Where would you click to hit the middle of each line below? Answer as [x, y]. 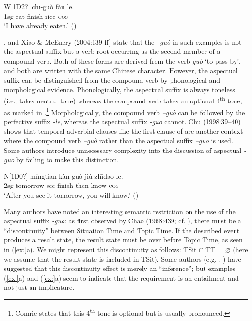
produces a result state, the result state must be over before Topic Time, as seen [123, 240]
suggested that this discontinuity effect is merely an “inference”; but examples [120, 268]
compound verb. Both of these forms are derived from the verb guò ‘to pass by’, [122, 60]
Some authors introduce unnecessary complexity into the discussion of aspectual [123, 150]
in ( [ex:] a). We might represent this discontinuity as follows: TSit [100, 249]
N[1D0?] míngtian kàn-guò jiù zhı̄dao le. [63, 176]
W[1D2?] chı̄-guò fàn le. [39, 6]
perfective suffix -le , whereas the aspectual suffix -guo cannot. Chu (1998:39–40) [122, 121]
